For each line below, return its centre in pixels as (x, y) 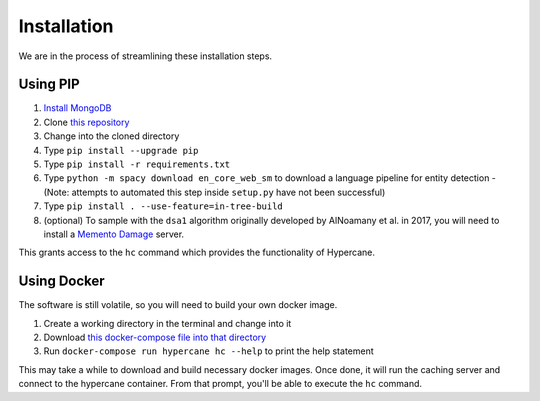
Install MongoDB (77, 108)
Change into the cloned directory (111, 136)
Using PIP (49, 84)
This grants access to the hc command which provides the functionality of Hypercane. (196, 252)
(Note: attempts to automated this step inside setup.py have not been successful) (214, 192)
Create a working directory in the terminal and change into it (167, 323)
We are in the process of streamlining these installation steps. (145, 56)
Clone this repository (86, 122)
